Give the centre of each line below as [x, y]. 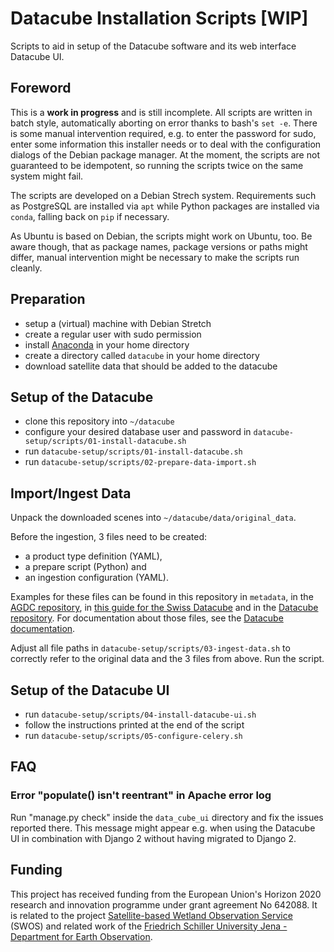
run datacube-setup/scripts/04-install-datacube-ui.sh [140, 714]
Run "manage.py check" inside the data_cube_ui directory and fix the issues [167, 817]
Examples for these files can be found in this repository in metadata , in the [162, 597]
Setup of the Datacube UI [90, 690]
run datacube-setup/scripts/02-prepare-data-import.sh [140, 462]
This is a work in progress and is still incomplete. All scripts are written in [161, 112]
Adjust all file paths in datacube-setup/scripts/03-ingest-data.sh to [150, 648]
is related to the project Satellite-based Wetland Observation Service [151, 915]
